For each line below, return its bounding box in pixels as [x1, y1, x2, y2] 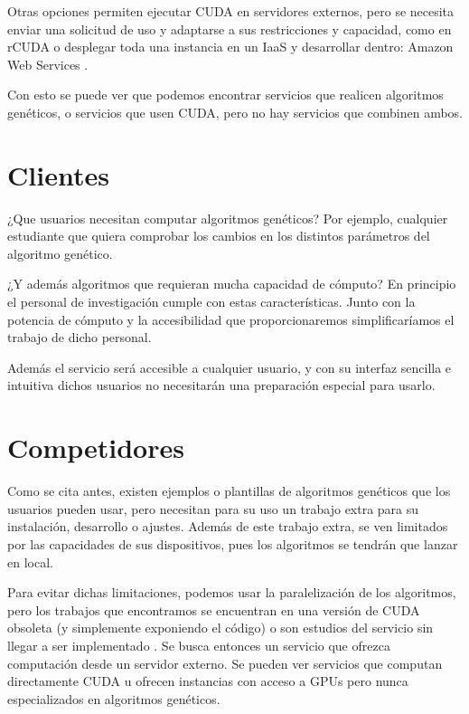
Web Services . [7, 54, 89, 73]
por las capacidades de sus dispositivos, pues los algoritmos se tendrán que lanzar [7, 534, 458, 553]
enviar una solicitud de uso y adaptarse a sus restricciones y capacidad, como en [7, 19, 452, 38]
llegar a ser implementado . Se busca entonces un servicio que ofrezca [7, 635, 390, 654]
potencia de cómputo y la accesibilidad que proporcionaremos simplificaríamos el [7, 309, 455, 328]
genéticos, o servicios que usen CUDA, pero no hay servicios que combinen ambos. [7, 102, 464, 121]
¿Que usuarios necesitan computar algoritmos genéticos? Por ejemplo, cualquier [7, 208, 448, 227]
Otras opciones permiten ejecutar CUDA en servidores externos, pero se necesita [7, 2, 455, 20]
